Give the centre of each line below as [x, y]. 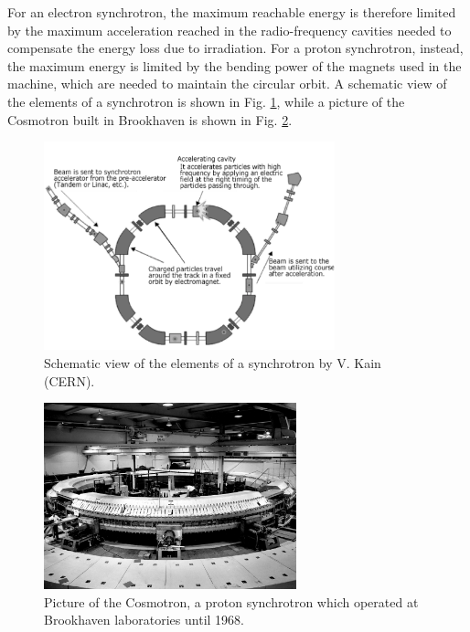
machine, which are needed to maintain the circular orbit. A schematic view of [227, 84]
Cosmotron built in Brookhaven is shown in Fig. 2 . [150, 119]
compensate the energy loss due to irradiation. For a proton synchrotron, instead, [235, 48]
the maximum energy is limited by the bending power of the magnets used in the [235, 65]
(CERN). [69, 380]
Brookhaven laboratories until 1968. [144, 620]
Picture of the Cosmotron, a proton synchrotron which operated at [231, 601]
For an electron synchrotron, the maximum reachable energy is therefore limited [232, 12]
